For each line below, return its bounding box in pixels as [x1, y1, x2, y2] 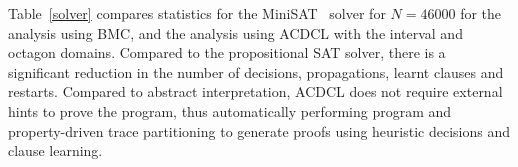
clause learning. [8, 140, 103, 161]
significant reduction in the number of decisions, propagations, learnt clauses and [8, 61, 504, 82]
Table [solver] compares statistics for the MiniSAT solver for [8, 3, 386, 23]
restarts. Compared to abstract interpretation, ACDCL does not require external [8, 81, 503, 102]
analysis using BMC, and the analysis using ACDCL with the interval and [8, 22, 463, 43]
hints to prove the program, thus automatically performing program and [8, 100, 452, 121]
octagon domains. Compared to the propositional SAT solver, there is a [8, 42, 446, 63]
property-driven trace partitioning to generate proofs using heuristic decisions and [8, 120, 511, 141]
